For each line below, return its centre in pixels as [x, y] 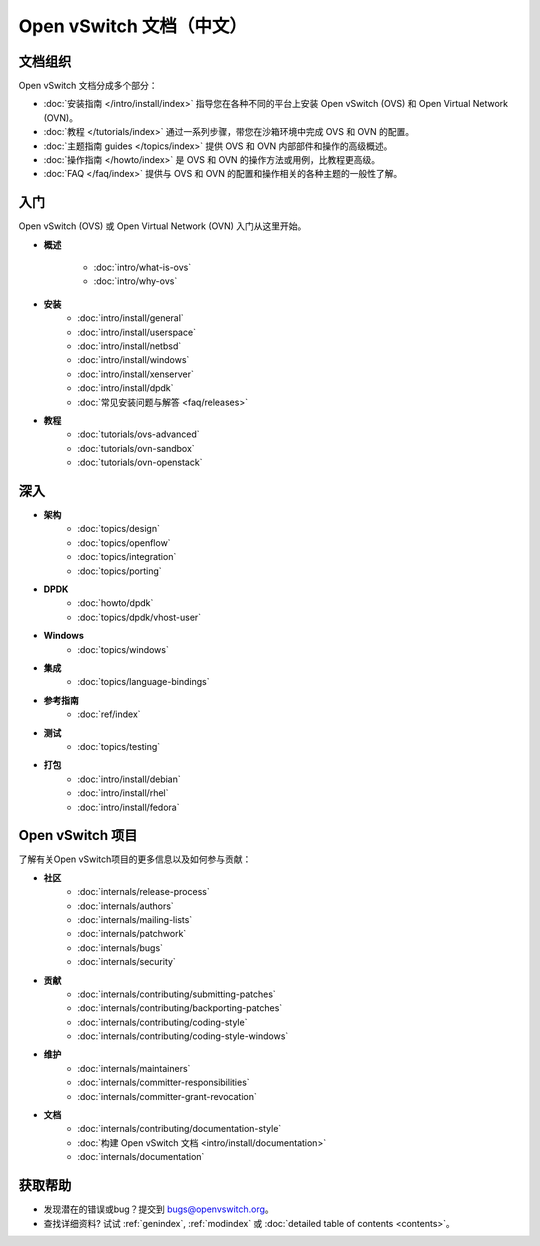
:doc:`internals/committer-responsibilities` [163, 1082]
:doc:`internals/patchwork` [132, 934]
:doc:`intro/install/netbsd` [129, 346]
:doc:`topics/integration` [127, 557]
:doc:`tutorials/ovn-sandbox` [136, 448]
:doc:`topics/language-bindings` [143, 682]
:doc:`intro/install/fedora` [128, 807]
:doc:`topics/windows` [123, 649]
